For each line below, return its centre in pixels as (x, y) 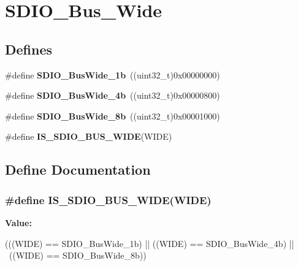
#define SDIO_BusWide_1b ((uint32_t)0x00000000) (113, 74)
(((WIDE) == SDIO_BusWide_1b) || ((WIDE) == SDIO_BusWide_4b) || (150, 243)
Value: (18, 222)
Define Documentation (78, 169)
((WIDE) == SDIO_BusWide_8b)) (78, 255)
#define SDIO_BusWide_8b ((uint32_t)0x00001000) (113, 116)
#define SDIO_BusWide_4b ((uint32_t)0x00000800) (113, 95)
